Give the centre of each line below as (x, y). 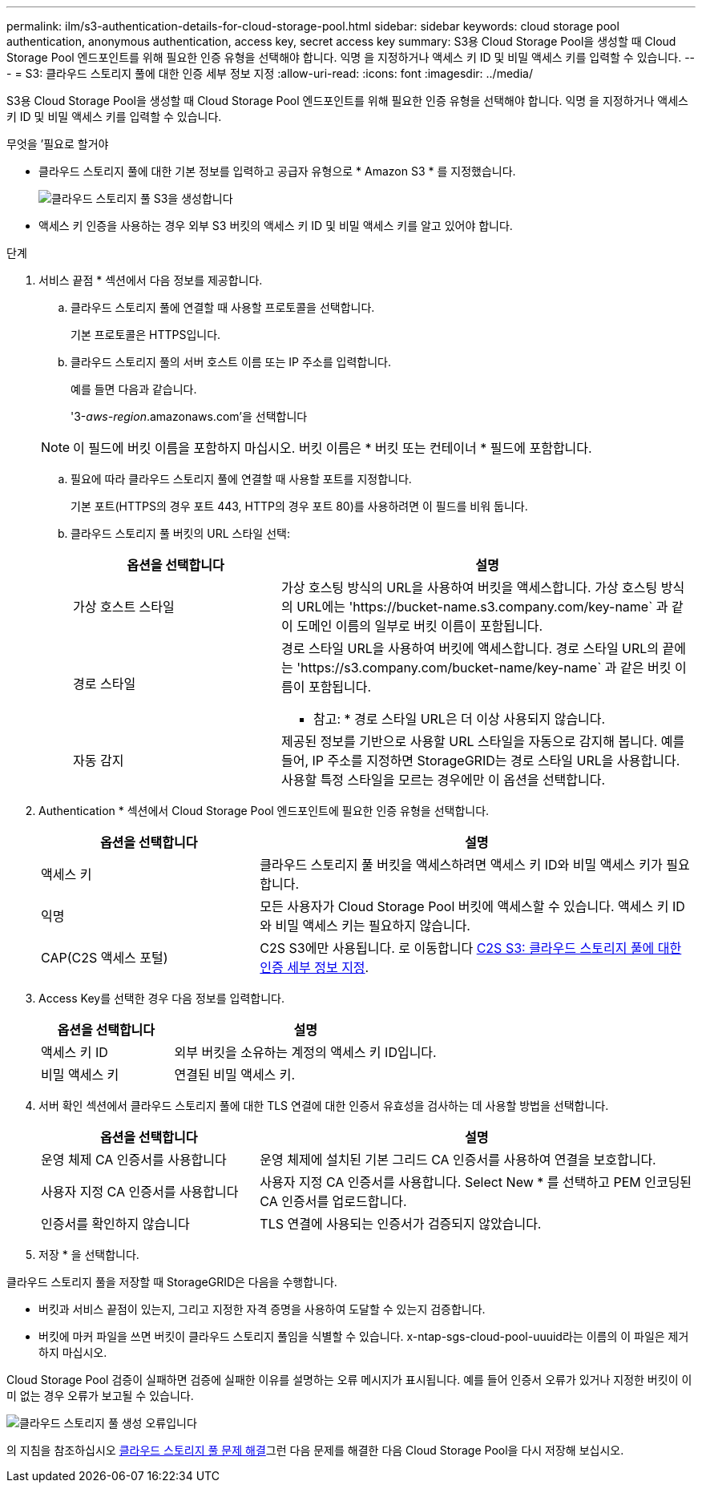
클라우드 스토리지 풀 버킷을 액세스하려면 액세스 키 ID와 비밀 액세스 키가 (461, 865)
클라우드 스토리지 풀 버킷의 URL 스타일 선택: (180, 533)
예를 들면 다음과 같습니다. (134, 389)
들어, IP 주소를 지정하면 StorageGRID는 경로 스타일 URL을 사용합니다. (480, 761)
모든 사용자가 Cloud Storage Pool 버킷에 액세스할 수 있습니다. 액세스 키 (464, 906)
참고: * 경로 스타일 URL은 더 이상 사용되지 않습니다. (459, 719)
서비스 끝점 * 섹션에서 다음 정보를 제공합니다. (151, 280)
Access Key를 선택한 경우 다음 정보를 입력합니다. (161, 998)
